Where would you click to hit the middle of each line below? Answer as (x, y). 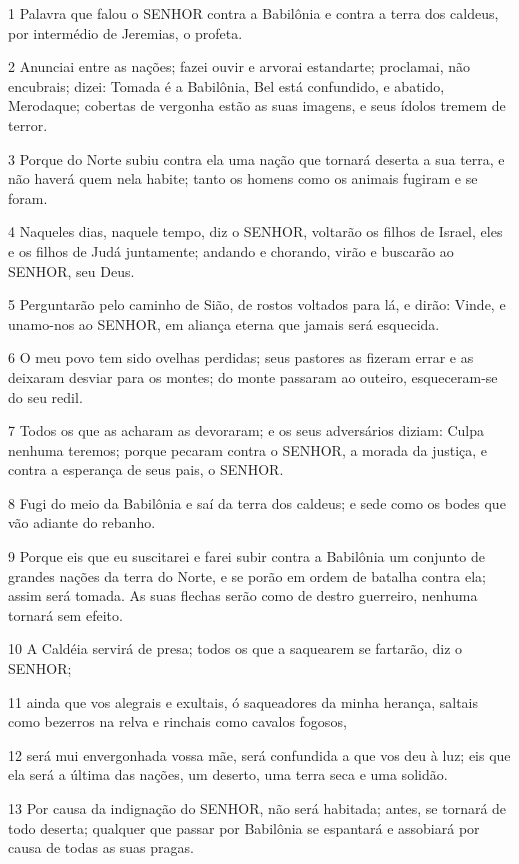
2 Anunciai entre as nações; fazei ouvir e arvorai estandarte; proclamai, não (239, 66)
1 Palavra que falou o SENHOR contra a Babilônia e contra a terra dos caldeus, (253, 13)
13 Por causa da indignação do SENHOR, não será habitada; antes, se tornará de (257, 808)
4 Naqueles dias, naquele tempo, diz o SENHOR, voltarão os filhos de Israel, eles (255, 231)
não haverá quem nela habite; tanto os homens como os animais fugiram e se (243, 178)
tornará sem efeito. (65, 614)
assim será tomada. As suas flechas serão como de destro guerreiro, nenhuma (243, 595)
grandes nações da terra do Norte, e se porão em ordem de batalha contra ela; (247, 575)
